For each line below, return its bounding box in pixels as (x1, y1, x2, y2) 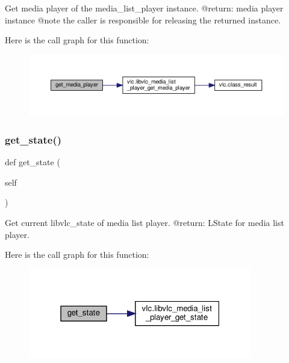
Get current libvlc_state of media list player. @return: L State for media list (5, 216, 284, 228)
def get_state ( (5, 156, 60, 168)
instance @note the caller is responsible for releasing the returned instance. (5, 13, 281, 26)
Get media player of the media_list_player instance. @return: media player (5, 2, 284, 14)
